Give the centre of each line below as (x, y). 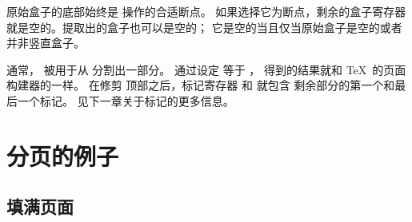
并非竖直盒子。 (46, 43)
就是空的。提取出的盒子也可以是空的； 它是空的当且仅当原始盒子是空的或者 (204, 27)
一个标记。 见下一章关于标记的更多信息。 (126, 100)
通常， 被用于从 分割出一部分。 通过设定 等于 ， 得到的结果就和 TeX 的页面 (206, 69)
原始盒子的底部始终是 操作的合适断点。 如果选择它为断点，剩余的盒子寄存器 (206, 11)
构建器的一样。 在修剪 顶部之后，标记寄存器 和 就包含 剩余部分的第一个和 (201, 85)
